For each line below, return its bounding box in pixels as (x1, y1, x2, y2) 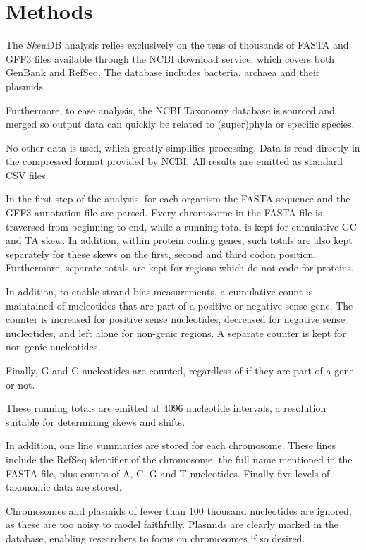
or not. (6, 377, 35, 391)
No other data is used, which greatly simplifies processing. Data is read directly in (6, 140, 360, 154)
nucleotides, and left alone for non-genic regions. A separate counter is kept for (6, 325, 346, 340)
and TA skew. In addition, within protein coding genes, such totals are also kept (6, 233, 353, 248)
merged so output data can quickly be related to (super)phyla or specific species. (6, 116, 355, 131)
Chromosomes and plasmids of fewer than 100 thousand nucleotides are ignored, (6, 503, 352, 518)
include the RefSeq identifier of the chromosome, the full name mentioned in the (6, 451, 353, 466)
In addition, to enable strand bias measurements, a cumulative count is (6, 284, 313, 299)
